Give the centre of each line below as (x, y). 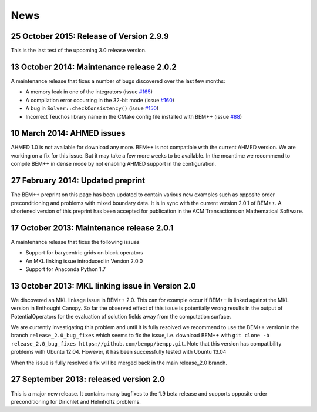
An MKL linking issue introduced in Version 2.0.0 (84, 261)
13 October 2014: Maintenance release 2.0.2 (94, 67)
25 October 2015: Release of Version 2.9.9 (90, 36)
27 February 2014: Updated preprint (78, 181)
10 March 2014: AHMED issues (68, 133)
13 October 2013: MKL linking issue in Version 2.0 (104, 286)
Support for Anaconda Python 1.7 (65, 269)
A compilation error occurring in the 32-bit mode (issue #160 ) (100, 100)
